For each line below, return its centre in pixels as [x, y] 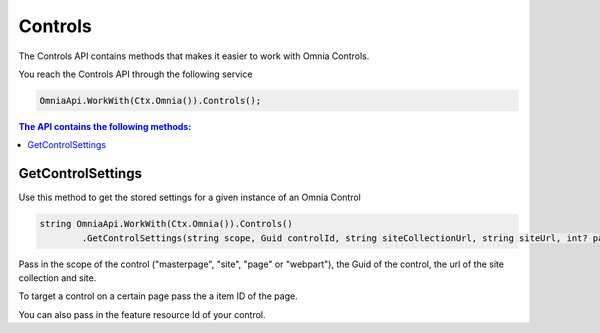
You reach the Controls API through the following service [135, 74]
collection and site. [57, 277]
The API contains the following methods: [105, 126]
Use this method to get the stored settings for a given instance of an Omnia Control [190, 197]
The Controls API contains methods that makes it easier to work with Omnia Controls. [194, 56]
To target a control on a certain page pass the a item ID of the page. [158, 296]
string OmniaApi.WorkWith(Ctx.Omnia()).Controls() [166, 224]
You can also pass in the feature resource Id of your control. [142, 314]
